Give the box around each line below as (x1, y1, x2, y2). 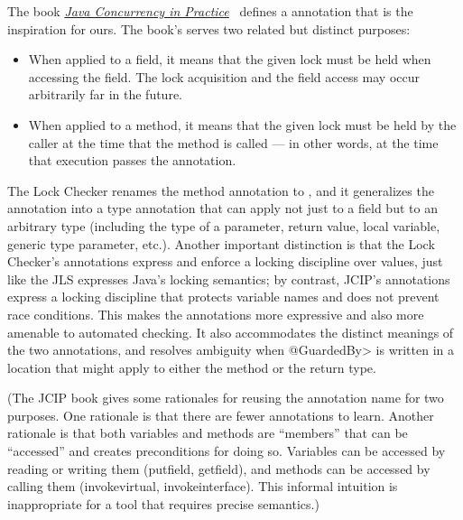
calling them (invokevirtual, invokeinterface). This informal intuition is (7, 477, 398, 496)
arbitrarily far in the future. (28, 85, 182, 104)
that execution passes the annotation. (28, 151, 236, 170)
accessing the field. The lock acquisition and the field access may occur (28, 67, 420, 86)
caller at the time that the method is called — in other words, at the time (28, 133, 439, 152)
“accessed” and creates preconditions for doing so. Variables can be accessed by (7, 441, 446, 460)
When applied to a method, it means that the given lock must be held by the (28, 115, 457, 134)
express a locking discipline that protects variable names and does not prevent (7, 287, 440, 306)
